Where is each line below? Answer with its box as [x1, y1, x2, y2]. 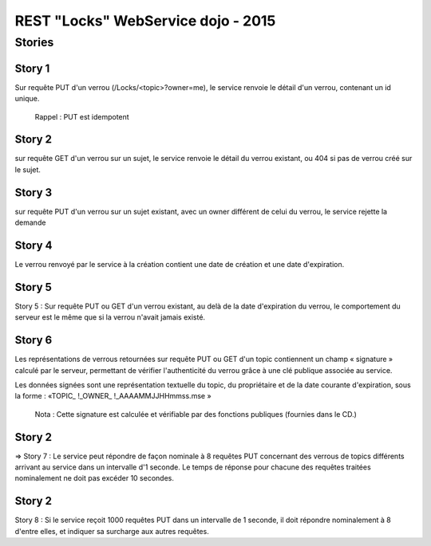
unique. [14, 94, 40, 104]
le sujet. [14, 164, 42, 175]
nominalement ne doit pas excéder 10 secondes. [14, 473, 175, 483]
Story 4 [14, 238, 53, 252]
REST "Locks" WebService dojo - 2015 [14, 12, 276, 29]
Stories [14, 35, 54, 49]
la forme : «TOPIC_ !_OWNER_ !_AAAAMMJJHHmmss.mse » [14, 391, 212, 401]
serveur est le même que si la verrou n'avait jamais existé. [14, 312, 206, 322]
